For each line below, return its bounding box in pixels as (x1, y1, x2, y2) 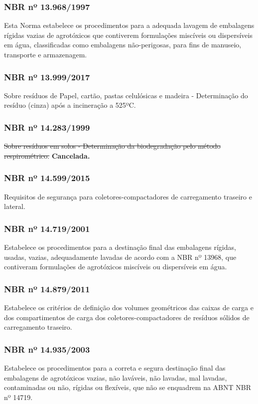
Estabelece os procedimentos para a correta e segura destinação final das (4, 363, 226, 373)
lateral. (4, 201, 25, 211)
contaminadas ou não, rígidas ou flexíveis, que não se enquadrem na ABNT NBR (4, 382, 252, 393)
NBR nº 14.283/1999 (4, 121, 90, 133)
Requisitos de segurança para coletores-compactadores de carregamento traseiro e (4, 191, 252, 202)
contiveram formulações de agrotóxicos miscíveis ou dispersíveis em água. (4, 261, 227, 272)
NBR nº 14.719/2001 (4, 222, 90, 234)
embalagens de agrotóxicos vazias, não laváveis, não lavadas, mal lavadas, (4, 372, 227, 383)
